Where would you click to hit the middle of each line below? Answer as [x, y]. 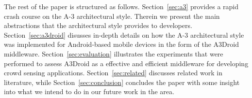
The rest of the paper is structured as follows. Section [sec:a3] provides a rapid [121, 6]
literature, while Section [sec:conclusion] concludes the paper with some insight [122, 82]
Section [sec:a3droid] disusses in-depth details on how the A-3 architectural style [124, 35]
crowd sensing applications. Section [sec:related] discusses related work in [113, 73]
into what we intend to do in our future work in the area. [89, 91]
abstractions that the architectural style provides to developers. [98, 25]
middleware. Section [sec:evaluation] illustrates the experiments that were [114, 53]
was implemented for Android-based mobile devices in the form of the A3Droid [121, 44]
